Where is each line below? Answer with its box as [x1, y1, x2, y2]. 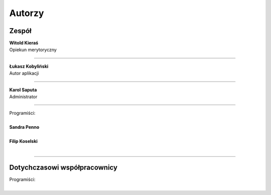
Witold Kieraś [9, 40, 39, 46]
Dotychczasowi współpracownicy [9, 163, 118, 172]
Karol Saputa [9, 87, 37, 93]
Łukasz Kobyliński [9, 63, 49, 69]
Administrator [9, 94, 38, 100]
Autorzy [9, 8, 44, 19]
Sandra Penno [9, 124, 40, 130]
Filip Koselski [9, 138, 38, 144]
